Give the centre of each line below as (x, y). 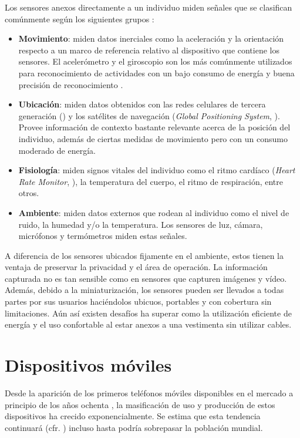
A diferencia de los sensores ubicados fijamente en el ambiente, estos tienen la (144, 255)
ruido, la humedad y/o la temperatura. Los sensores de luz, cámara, (141, 224)
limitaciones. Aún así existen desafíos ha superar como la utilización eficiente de (148, 313)
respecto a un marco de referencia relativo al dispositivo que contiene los (149, 50)
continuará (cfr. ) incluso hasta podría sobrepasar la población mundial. (134, 427)
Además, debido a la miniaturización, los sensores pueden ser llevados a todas (144, 290)
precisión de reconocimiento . (71, 84)
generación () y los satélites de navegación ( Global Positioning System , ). (149, 115)
